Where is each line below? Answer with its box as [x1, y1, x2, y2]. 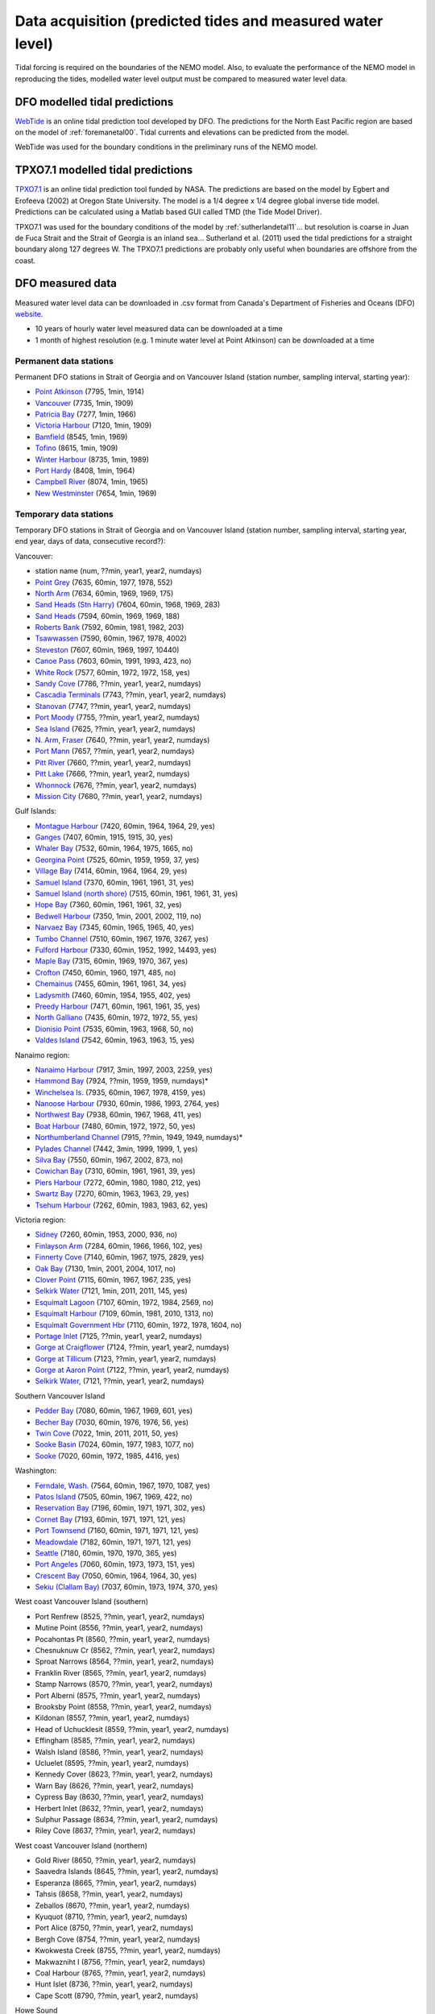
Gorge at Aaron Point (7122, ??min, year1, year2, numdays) [35, 1365, 230, 1375]
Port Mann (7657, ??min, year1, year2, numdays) [35, 746, 195, 756]
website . [14, 309, 43, 318]
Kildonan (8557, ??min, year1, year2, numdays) [35, 1713, 190, 1723]
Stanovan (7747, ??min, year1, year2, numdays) [35, 701, 192, 711]
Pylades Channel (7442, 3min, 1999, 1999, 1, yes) [35, 1144, 198, 1154]
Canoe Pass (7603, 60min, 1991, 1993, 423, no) [35, 657, 192, 666]
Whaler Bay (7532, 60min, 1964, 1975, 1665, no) [35, 843, 193, 853]
